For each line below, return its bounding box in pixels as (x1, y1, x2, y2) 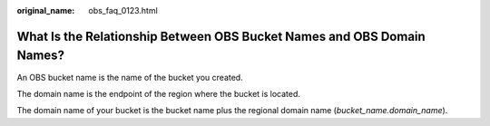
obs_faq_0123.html (88, 5, 158, 15)
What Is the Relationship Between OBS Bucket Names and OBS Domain (16, 28, 426, 44)
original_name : (16, 5, 75, 15)
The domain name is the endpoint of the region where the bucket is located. (16, 88, 301, 99)
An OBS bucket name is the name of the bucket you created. (16, 72, 244, 82)
